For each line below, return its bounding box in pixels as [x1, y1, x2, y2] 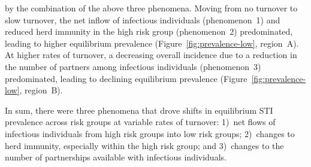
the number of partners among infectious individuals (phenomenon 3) [5, 60, 261, 72]
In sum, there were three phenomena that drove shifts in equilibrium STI [5, 104, 273, 116]
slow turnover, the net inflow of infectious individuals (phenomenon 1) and [5, 13, 280, 26]
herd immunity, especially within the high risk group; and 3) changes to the [5, 139, 284, 151]
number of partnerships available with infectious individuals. [5, 151, 227, 163]
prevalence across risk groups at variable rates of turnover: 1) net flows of [5, 116, 276, 128]
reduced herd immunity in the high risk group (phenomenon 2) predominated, [5, 25, 293, 38]
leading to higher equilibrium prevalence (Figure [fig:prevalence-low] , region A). [5, 37, 299, 49]
